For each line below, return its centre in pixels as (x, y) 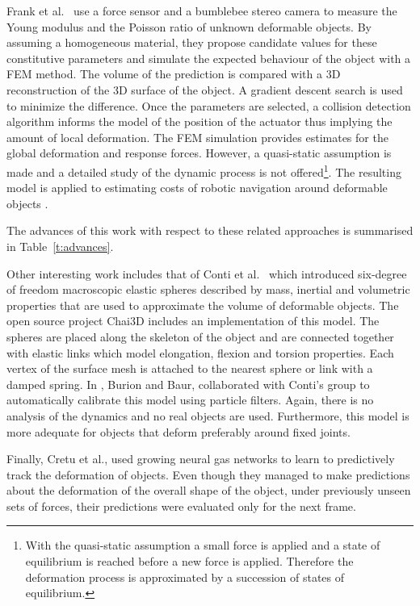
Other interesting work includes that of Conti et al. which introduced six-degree (207, 273)
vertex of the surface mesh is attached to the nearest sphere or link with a (190, 368)
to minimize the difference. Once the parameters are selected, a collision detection (209, 105)
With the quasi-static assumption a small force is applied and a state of (203, 545)
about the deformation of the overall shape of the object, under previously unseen (209, 490)
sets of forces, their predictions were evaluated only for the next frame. (181, 506)
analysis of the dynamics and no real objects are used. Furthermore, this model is (208, 415)
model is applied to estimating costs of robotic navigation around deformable (197, 188)
